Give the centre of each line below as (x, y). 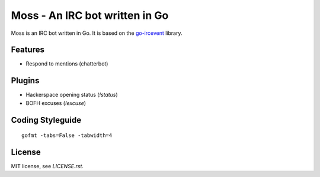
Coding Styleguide (46, 120)
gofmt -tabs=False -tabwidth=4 (67, 135)
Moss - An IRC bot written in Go (90, 15)
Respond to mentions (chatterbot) (67, 64)
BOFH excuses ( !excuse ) (56, 103)
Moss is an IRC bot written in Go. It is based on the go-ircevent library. (97, 33)
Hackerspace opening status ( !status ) (72, 95)
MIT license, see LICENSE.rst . (47, 166)
